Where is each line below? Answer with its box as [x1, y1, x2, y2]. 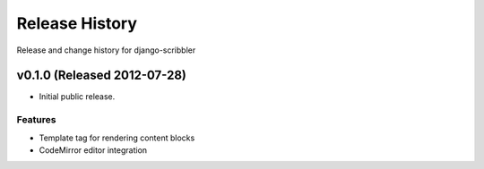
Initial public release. [39, 91, 116, 102]
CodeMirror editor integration [39, 144, 148, 156]
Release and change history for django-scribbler [16, 45, 196, 55]
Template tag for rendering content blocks [39, 132, 195, 143]
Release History [16, 13, 138, 33]
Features [16, 114, 56, 126]
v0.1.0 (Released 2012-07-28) [16, 68, 187, 83]
